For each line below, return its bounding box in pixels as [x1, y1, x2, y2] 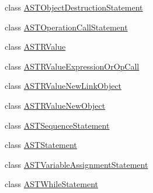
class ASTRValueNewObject [5, 99, 106, 111]
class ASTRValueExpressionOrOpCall [5, 60, 140, 72]
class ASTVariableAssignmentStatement [5, 158, 148, 170]
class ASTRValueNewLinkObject [5, 80, 122, 92]
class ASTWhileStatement [5, 178, 98, 190]
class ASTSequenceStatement [5, 119, 110, 131]
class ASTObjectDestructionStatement [5, 1, 143, 13]
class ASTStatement [5, 139, 77, 151]
